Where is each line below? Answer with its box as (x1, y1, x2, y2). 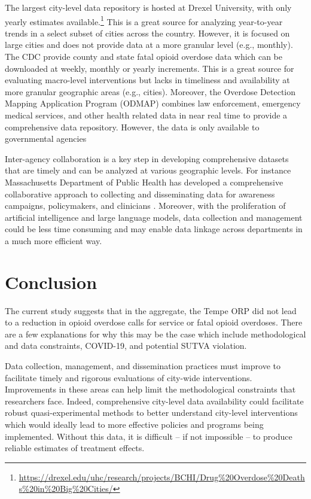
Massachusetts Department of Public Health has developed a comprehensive (5, 175, 283, 188)
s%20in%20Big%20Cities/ (19, 482, 113, 495)
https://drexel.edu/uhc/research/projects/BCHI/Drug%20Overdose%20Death (19, 470, 305, 483)
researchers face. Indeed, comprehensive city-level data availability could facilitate (5, 394, 304, 407)
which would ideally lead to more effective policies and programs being (5, 418, 264, 430)
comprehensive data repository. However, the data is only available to (5, 120, 260, 133)
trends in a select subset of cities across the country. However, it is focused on (5, 26, 290, 39)
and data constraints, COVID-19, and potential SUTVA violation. (5, 339, 247, 352)
